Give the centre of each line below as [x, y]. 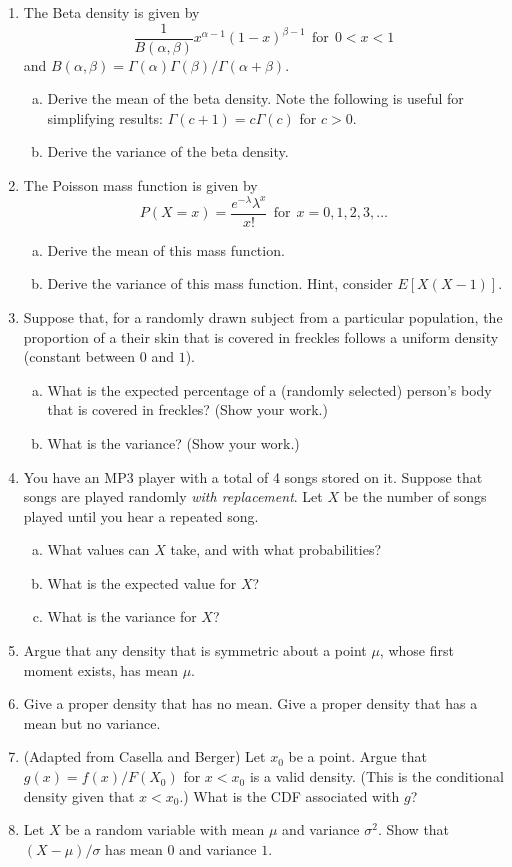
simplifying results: [105, 117]
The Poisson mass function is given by [140, 185]
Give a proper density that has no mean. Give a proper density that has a [250, 703]
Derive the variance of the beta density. [168, 151]
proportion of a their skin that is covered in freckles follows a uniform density [261, 336]
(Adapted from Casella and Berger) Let [144, 756]
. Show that [413, 829]
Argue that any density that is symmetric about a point [195, 650]
